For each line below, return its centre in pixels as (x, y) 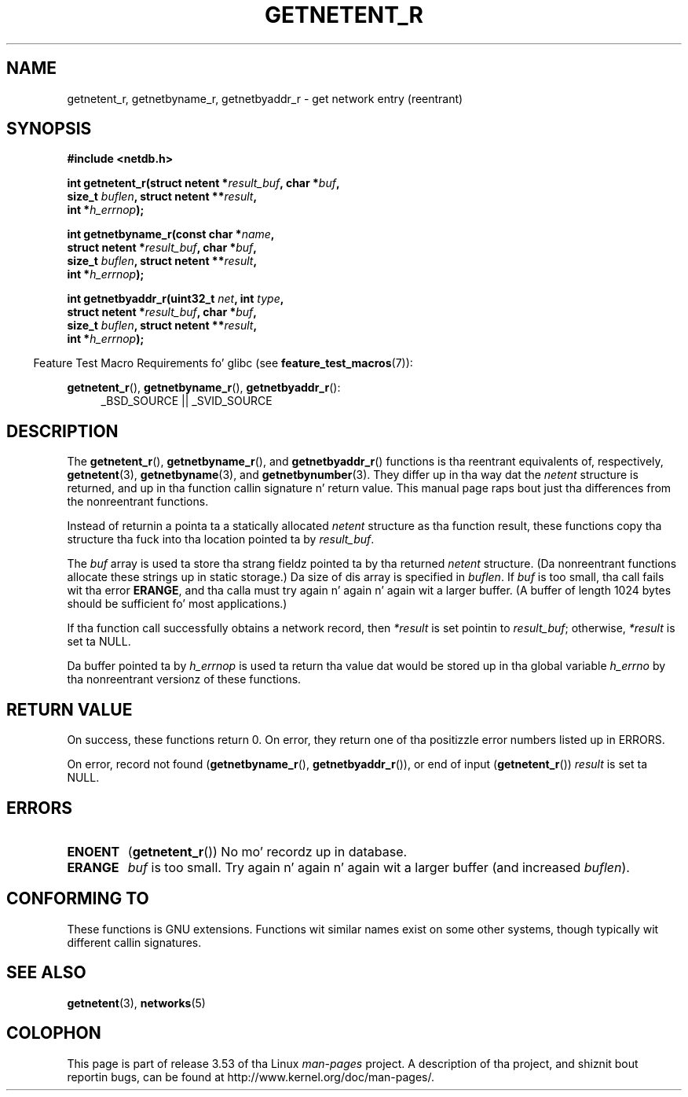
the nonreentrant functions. (138, 502)
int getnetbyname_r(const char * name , (171, 234)
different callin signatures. (134, 942)
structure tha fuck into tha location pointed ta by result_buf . (221, 539)
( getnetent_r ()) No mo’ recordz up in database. (267, 851)
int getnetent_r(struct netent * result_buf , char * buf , (203, 183)
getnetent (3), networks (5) (136, 1003)
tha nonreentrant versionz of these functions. (184, 679)
